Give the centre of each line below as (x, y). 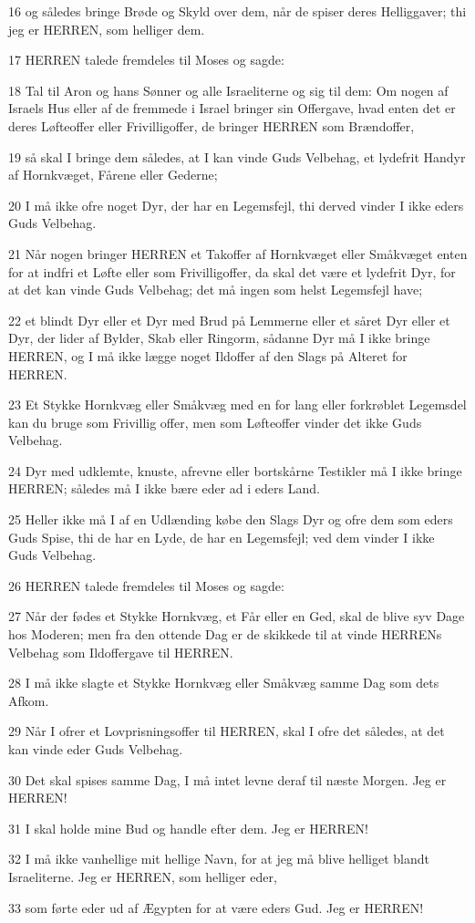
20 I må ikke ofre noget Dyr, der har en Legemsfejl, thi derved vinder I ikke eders (236, 205)
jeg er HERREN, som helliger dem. (107, 29)
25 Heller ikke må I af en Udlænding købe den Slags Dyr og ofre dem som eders (231, 519)
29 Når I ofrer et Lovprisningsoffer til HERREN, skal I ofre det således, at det (227, 731)
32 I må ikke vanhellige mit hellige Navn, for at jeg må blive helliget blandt (219, 859)
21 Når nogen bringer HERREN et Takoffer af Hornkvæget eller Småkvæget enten (238, 253)
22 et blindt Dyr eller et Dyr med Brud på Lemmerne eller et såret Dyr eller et (229, 320)
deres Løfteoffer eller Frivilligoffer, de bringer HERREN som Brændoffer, (212, 125)
